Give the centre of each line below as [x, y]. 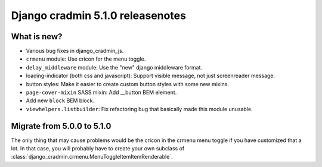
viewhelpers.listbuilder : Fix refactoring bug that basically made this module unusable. [139, 109]
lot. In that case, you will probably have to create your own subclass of [98, 149]
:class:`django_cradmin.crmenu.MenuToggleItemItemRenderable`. [92, 157]
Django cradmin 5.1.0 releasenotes [98, 15]
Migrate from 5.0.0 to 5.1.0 [61, 126]
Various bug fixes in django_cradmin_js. [75, 51]
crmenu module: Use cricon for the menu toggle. [86, 59]
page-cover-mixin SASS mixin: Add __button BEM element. [101, 93]
